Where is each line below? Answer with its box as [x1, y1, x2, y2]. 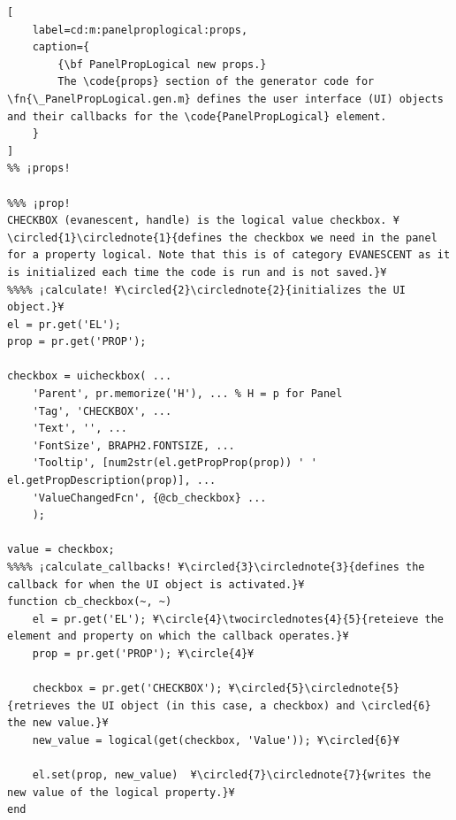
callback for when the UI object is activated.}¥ [7, 578, 305, 591]
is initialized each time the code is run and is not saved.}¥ [7, 265, 387, 279]
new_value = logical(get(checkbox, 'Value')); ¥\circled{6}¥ [32, 733, 399, 747]
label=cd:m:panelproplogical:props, [32, 23, 248, 36]
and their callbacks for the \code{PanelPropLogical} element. [7, 110, 387, 123]
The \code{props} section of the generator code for [57, 75, 375, 88]
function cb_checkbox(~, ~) [7, 595, 172, 609]
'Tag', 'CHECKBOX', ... [32, 404, 172, 418]
